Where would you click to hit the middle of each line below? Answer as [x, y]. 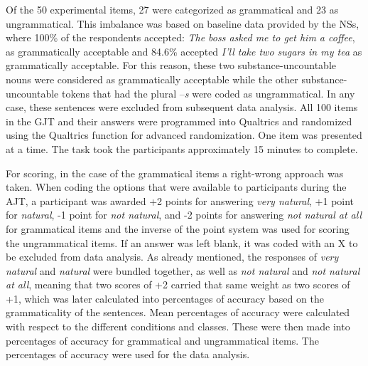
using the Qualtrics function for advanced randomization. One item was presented [184, 135]
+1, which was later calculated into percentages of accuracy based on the [165, 298]
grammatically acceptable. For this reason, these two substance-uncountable [171, 65]
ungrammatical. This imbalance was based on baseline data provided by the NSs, [183, 23]
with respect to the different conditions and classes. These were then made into [178, 326]
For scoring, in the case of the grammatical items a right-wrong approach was [175, 173]
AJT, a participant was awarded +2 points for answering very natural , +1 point [180, 200]
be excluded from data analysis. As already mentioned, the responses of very [172, 257]
